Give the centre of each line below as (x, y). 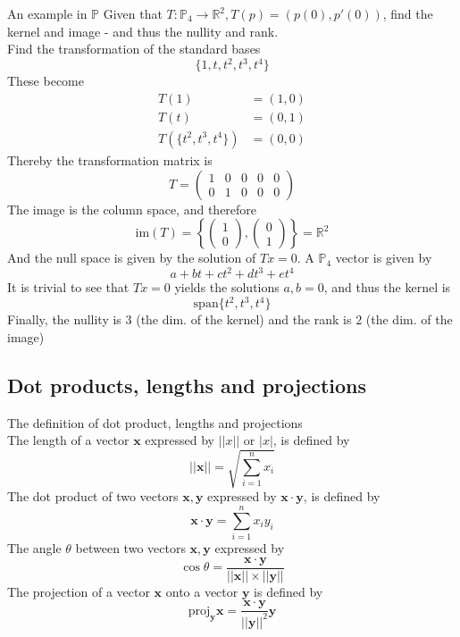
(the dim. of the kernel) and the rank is (244, 319)
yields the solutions (227, 287)
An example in (47, 13)
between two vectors (130, 548)
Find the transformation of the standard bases (134, 49)
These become (46, 81)
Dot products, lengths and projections (187, 385)
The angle (34, 548)
